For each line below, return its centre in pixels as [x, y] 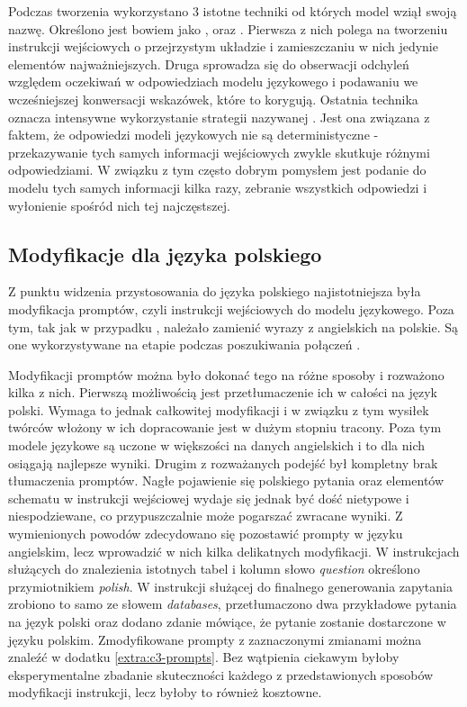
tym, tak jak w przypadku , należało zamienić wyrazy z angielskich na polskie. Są [233, 326]
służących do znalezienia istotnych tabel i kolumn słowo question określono [214, 569]
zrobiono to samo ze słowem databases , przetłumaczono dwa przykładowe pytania [233, 604]
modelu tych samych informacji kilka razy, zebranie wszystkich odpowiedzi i [218, 187]
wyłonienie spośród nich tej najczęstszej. [119, 205]
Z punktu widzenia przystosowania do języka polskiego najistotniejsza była [215, 291]
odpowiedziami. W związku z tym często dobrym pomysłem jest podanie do [217, 170]
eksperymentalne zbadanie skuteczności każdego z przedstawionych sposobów [221, 674]
